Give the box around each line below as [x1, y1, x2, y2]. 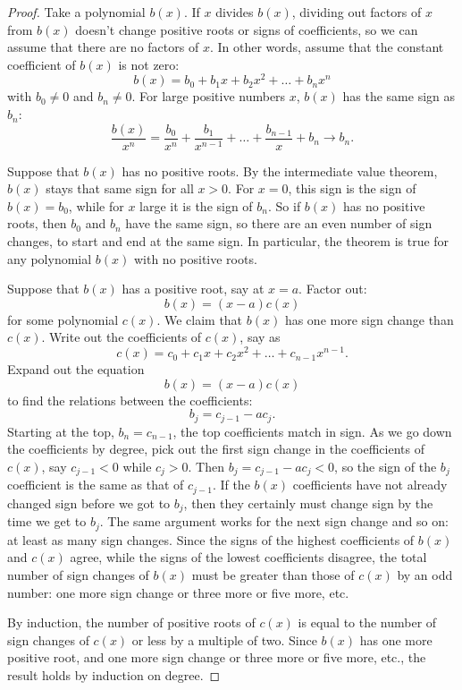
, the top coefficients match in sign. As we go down [172, 422, 452, 440]
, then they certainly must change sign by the [183, 493, 433, 512]
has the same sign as [342, 87, 456, 106]
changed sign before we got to [7, 493, 171, 512]
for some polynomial [7, 310, 119, 328]
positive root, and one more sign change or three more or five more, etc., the [7, 648, 426, 667]
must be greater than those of [191, 565, 355, 584]
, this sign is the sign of [288, 179, 416, 198]
